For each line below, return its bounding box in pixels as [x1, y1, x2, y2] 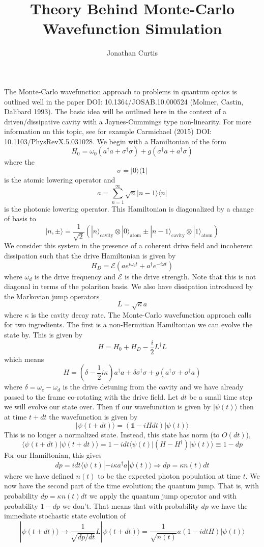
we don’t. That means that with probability [62, 500, 199, 511]
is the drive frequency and [34, 271, 115, 281]
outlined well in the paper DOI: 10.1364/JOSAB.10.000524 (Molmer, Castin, [4, 96, 244, 107]
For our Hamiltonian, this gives [4, 450, 102, 460]
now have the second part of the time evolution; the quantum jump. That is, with [4, 480, 259, 491]
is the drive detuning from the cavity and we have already [63, 381, 244, 392]
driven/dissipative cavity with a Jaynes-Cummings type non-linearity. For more [4, 116, 252, 126]
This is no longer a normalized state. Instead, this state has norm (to [4, 429, 220, 439]
